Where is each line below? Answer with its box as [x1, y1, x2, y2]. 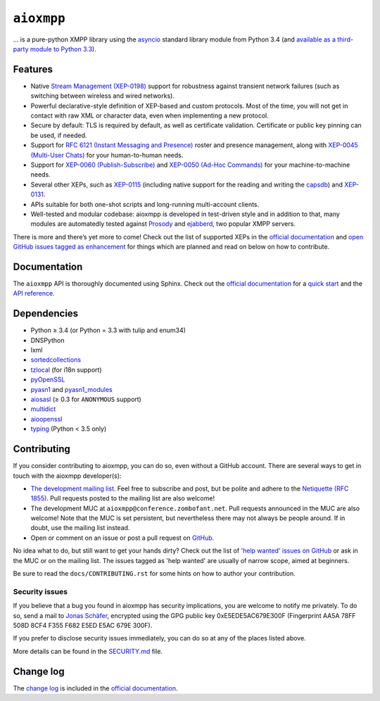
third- [336, 35, 354, 44]
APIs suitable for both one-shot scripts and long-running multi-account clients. [30, 200, 260, 208]
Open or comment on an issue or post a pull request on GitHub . [30, 533, 215, 542]
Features [13, 63, 53, 75]
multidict [30, 405, 56, 413]
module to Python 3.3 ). [30, 44, 96, 53]
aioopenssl [30, 415, 63, 423]
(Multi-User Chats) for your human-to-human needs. [30, 151, 184, 159]
